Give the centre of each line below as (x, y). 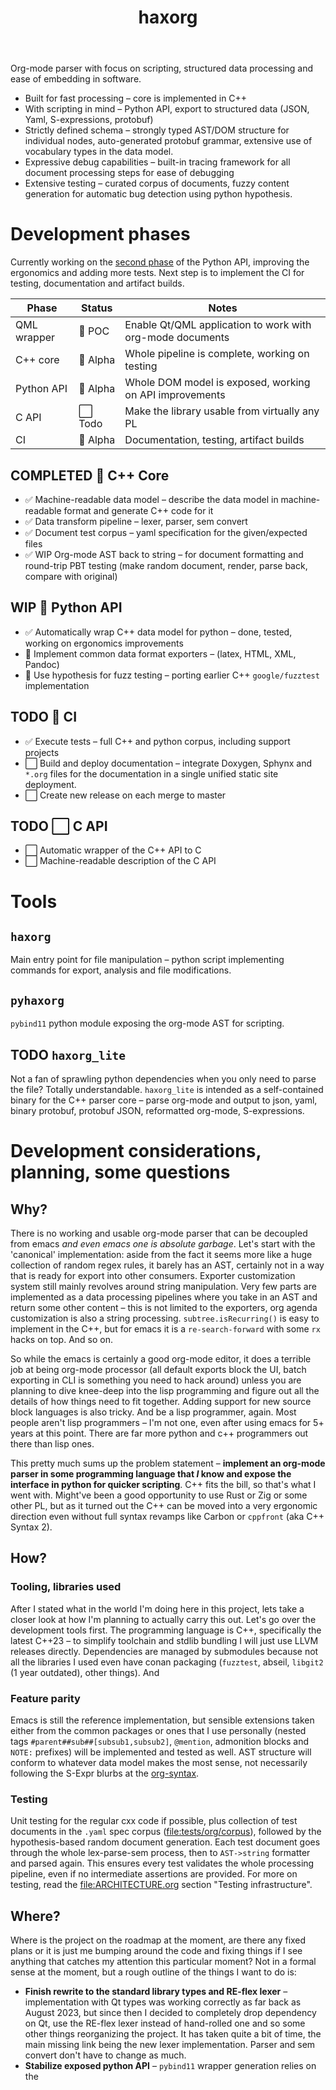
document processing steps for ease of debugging (129, 173)
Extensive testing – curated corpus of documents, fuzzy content (157, 183)
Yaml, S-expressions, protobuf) (89, 120)
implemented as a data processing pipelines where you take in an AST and (164, 1297)
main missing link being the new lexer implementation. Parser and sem (170, 2045)
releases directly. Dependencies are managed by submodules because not (164, 1651)
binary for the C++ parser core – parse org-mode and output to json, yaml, (164, 1100)
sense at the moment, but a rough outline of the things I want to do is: (153, 1972)
